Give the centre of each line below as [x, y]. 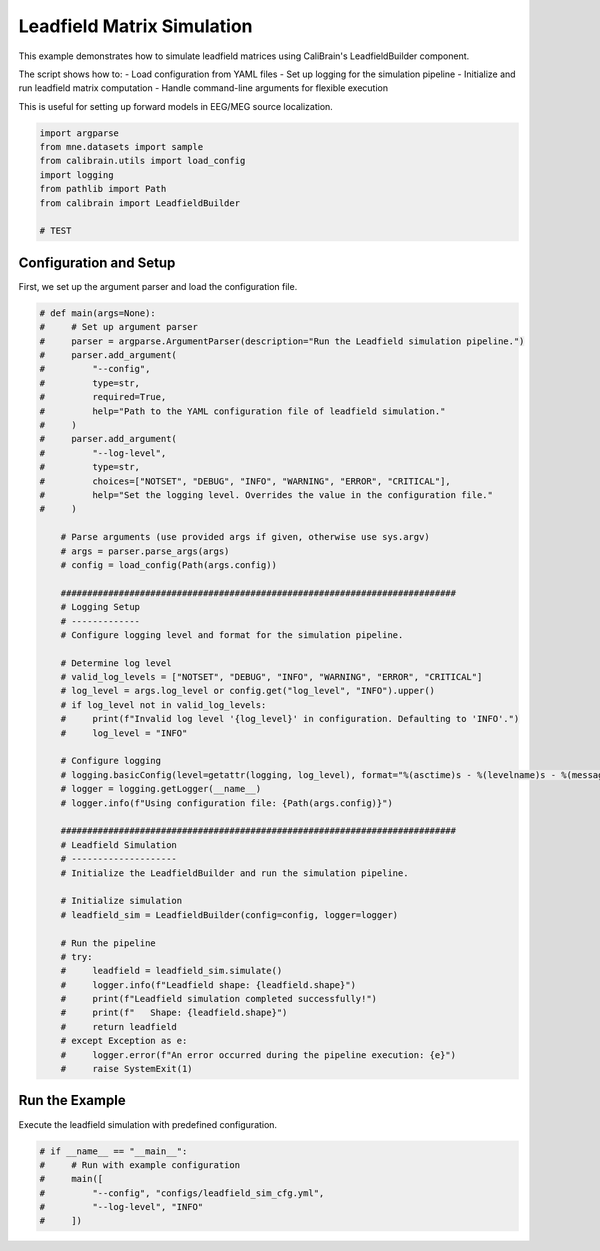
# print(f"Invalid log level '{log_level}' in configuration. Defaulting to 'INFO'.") [290, 719]
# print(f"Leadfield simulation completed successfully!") [219, 999]
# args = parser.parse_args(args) [145, 551]
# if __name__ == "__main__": [113, 1151]
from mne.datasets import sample [121, 147]
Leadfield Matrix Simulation [135, 26]
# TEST [55, 231]
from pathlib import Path [103, 189]
